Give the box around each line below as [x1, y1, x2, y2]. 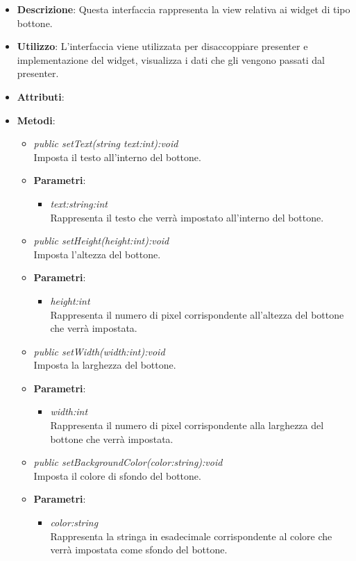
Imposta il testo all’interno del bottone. [33, 149, 201, 164]
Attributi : [17, 89, 65, 103]
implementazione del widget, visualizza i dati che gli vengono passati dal [17, 52, 325, 67]
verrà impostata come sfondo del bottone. [50, 542, 228, 557]
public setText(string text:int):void [33, 136, 178, 151]
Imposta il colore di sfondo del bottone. [33, 468, 201, 483]
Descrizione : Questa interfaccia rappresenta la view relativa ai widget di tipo [17, 2, 350, 16]
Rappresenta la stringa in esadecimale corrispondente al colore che [50, 528, 332, 543]
